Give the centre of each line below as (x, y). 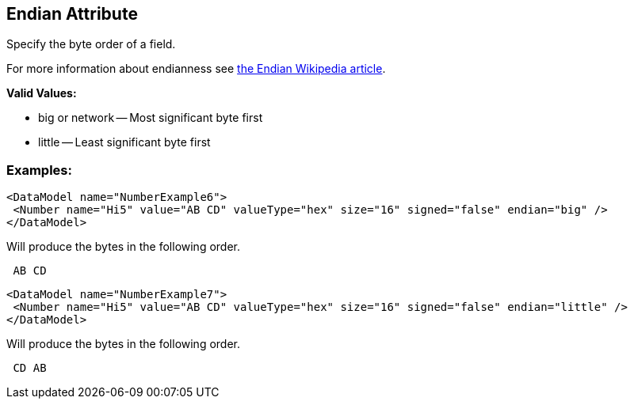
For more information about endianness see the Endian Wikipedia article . (196, 69)
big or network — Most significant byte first (151, 118)
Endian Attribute (72, 14)
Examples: (39, 170)
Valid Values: (42, 93)
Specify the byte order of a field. (91, 44)
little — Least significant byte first (124, 142)
